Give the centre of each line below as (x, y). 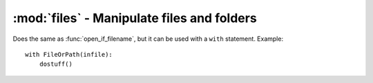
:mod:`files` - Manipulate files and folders (135, 18)
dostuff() (56, 64)
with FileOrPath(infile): (69, 54)
